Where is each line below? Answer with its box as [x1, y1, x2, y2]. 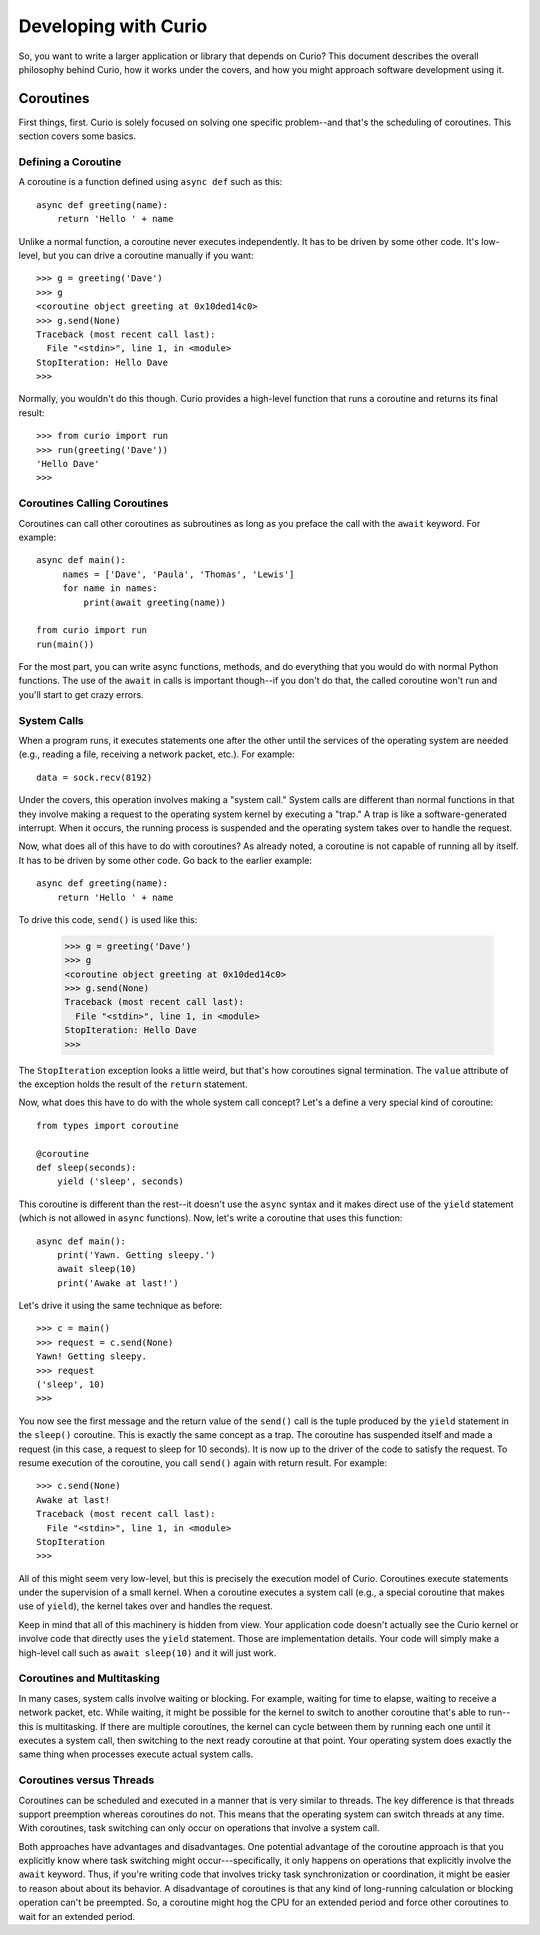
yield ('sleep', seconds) [56, 1176, 185, 1187]
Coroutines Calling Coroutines [18, 496, 169, 510]
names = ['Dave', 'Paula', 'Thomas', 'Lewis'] [62, 568, 295, 580]
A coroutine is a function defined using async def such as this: [18, 176, 283, 188]
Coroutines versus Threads [18, 1773, 155, 1787]
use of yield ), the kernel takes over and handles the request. [18, 1600, 274, 1612]
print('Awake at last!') [56, 1277, 179, 1289]
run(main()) [36, 638, 95, 650]
